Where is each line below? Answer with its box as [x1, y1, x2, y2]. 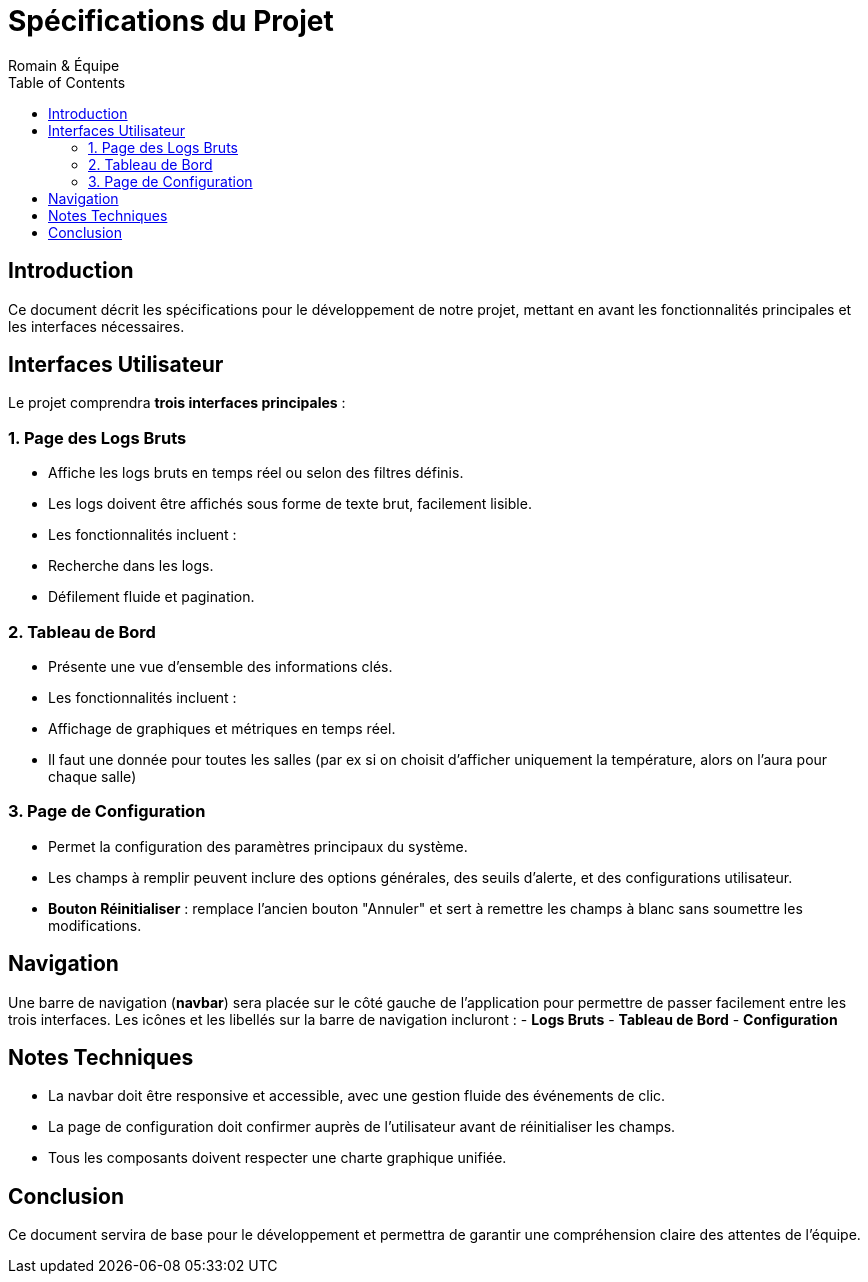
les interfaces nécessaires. [8, 317, 185, 335]
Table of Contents [8, 73, 126, 91]
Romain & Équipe [8, 56, 120, 74]
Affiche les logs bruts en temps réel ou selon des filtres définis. [48, 464, 464, 482]
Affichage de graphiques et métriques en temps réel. [48, 719, 396, 737]
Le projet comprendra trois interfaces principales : [8, 394, 346, 412]
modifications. [48, 916, 142, 934]
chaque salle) [48, 767, 137, 785]
